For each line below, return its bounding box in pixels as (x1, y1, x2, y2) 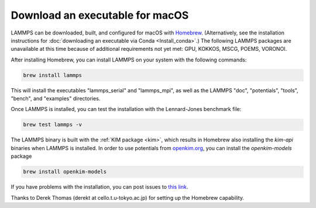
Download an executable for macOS (11, 9, 189, 22)
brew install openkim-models (23, 168, 107, 175)
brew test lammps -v (23, 122, 82, 128)
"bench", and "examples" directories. (11, 95, 101, 102)
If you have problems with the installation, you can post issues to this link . (11, 183, 188, 190)
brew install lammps (23, 72, 82, 78)
